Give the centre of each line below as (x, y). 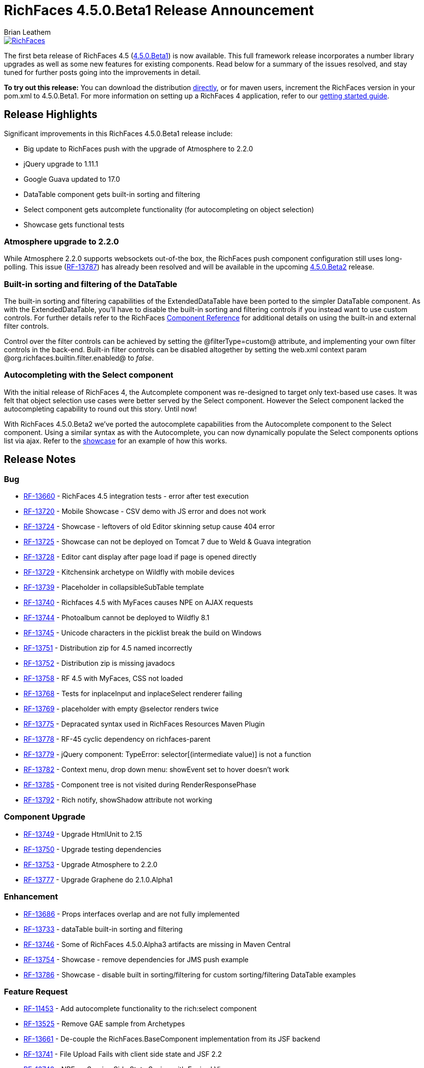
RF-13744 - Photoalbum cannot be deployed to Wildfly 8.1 (116, 618)
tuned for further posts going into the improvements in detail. (102, 72)
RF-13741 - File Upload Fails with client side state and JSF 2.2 (123, 1054)
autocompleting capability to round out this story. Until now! (100, 409)
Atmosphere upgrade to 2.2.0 (62, 241)
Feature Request (36, 991)
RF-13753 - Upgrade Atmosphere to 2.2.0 (91, 864)
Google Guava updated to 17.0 (72, 179)
